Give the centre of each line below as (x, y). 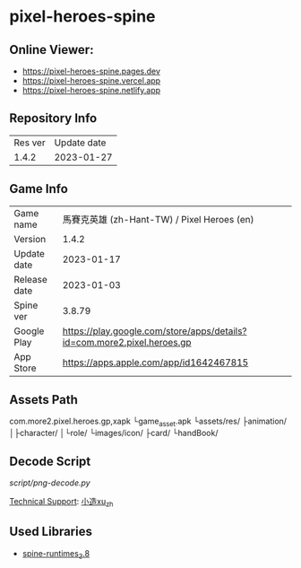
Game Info (39, 189)
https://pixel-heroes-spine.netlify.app (91, 90)
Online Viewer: (52, 50)
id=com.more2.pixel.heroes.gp (127, 342)
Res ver (30, 143)
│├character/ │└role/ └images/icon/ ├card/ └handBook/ (114, 433)
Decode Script (50, 461)
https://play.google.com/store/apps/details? (155, 331)
